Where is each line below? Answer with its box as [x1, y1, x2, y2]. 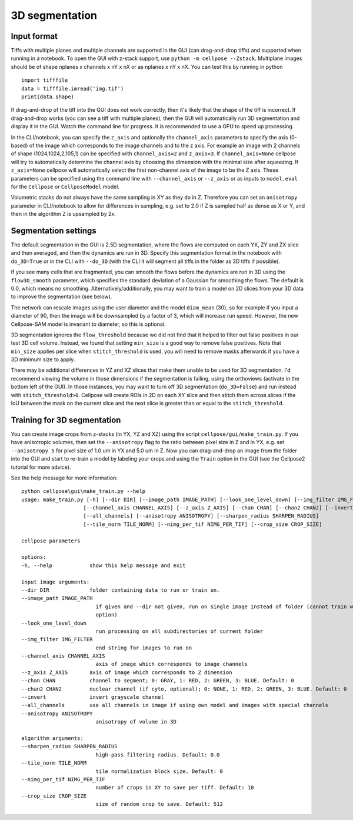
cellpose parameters [21, 537, 81, 544]
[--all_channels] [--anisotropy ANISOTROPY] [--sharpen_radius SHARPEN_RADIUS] [83, 512, 319, 519]
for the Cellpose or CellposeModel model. [11, 183, 120, 190]
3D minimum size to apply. [11, 356, 75, 363]
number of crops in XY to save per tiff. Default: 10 [95, 784, 254, 791]
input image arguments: [21, 578, 90, 585]
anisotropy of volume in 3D [95, 718, 176, 725]
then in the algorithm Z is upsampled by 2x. [11, 211, 116, 218]
